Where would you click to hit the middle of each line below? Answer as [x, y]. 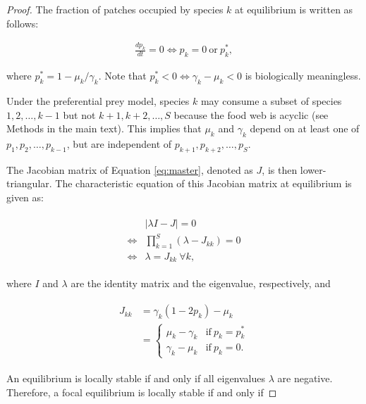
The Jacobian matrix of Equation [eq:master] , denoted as [130, 169]
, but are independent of [119, 144]
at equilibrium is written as [294, 9]
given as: [25, 197]
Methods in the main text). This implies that [104, 128]
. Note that [122, 76]
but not [79, 114]
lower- [313, 169]
